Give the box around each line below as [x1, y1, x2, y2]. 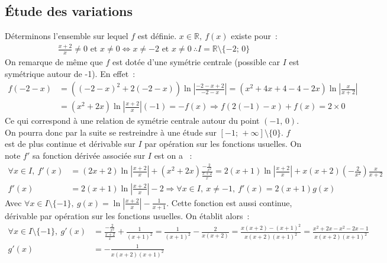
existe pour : [231, 30, 278, 42]
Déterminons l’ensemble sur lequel [5, 30, 128, 42]
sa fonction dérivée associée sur [33, 149, 146, 161]
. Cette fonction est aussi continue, [166, 196, 292, 209]
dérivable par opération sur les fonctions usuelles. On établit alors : [5, 209, 250, 222]
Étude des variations [5, 2, 133, 20]
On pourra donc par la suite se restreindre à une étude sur [5, 126, 217, 138]
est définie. [137, 30, 177, 42]
